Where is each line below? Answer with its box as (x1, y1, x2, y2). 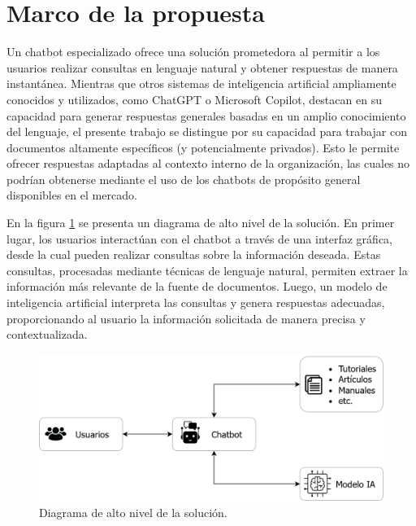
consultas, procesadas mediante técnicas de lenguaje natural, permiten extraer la (6, 261, 408, 278)
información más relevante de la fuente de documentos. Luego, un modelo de (6, 278, 388, 295)
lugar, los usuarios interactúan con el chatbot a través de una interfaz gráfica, (6, 230, 392, 247)
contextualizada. (6, 326, 88, 343)
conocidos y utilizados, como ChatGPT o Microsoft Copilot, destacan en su (6, 90, 382, 107)
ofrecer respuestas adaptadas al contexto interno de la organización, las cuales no (6, 155, 410, 172)
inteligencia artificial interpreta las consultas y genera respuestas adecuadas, (6, 294, 385, 311)
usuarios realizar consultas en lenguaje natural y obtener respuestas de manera (6, 59, 398, 76)
